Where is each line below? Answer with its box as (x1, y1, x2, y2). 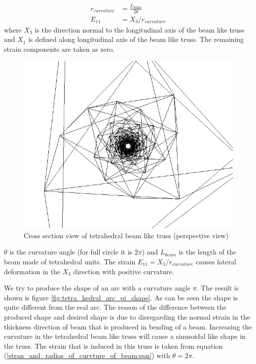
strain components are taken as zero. (4, 43, 115, 54)
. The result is (196, 283, 239, 293)
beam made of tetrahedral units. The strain (4, 256, 136, 266)
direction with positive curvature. (73, 266, 174, 276)
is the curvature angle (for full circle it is (9, 247, 133, 257)
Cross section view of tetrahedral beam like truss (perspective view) (24, 230, 229, 240)
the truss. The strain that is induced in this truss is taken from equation (4, 340, 223, 351)
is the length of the (179, 247, 236, 257)
